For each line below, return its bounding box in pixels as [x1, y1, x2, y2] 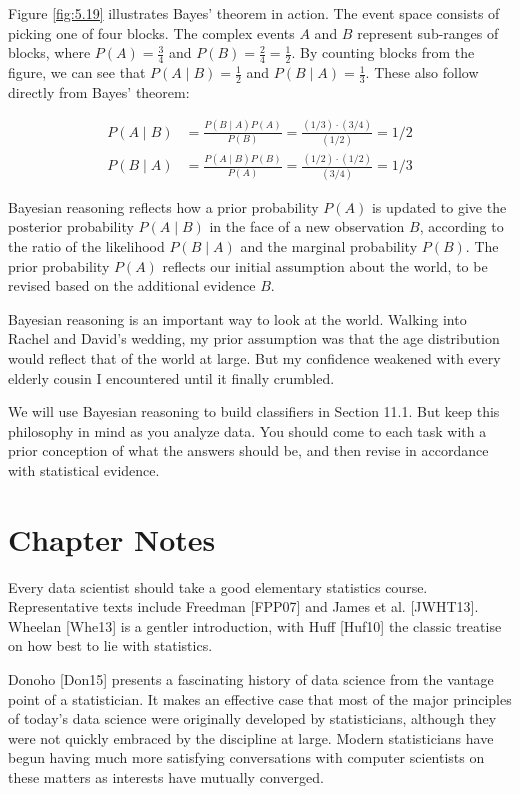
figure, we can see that [8, 62, 146, 83]
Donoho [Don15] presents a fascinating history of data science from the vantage [8, 668, 494, 689]
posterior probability [8, 216, 134, 237]
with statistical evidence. [8, 459, 160, 480]
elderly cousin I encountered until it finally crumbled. [8, 367, 335, 388]
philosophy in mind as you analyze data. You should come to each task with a [8, 420, 487, 441]
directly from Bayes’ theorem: [8, 81, 190, 102]
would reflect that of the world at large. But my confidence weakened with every [8, 347, 501, 368]
